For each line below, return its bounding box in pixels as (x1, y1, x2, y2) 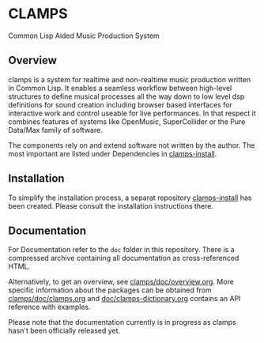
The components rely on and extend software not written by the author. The (8, 140, 255, 150)
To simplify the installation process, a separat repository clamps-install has (8, 193, 252, 202)
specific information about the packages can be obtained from (8, 285, 212, 295)
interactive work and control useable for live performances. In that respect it (8, 108, 256, 118)
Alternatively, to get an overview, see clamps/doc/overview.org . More (8, 277, 235, 287)
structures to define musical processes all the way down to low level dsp (8, 92, 245, 101)
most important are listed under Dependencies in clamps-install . (8, 149, 217, 158)
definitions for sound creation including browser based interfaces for (8, 100, 233, 109)
